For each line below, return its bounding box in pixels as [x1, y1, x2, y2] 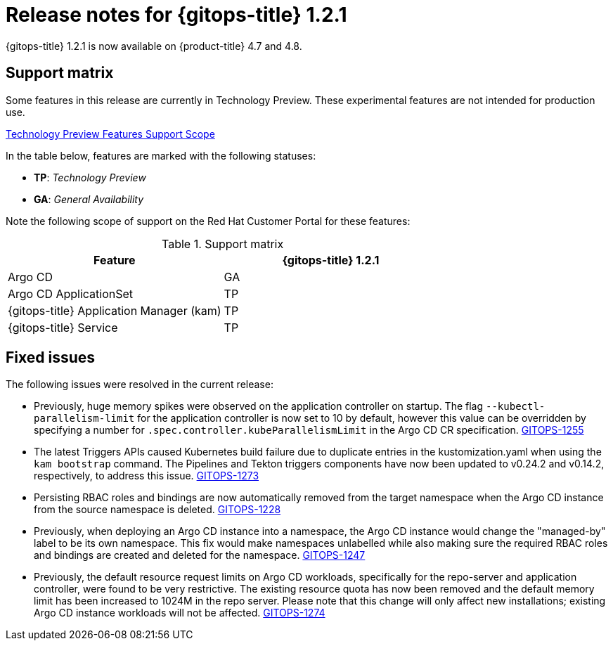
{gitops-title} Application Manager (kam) [8, 303, 221, 318]
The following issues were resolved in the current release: [6, 378, 273, 391]
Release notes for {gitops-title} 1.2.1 [6, 3, 347, 27]
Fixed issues [6, 349, 96, 367]
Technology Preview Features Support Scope [6, 127, 215, 140]
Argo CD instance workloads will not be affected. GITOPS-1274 [34, 607, 325, 619]
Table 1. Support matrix [162, 236, 284, 251]
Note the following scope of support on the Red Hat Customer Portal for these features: [6, 214, 411, 227]
